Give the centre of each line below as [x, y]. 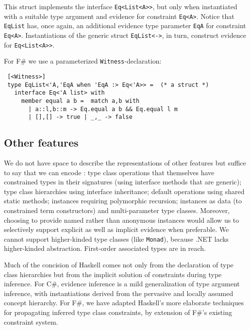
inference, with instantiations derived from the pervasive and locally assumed [119, 293]
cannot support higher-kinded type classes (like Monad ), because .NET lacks [117, 239]
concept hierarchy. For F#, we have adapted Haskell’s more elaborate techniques [124, 303]
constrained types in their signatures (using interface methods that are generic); [123, 182]
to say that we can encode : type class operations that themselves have [109, 172]
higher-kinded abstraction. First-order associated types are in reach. [105, 248]
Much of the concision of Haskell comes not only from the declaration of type [119, 265]
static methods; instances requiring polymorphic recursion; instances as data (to [123, 201]
